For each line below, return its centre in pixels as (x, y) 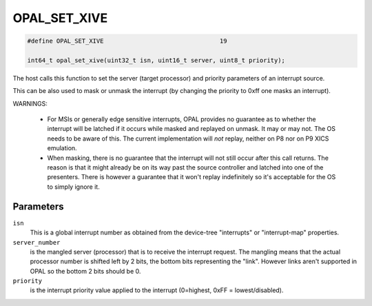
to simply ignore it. (73, 187)
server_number (37, 242)
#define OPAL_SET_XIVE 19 (127, 41)
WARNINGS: (30, 103)
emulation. (62, 148)
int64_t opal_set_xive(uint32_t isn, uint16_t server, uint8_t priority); (156, 60)
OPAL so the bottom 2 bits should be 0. (85, 271)
